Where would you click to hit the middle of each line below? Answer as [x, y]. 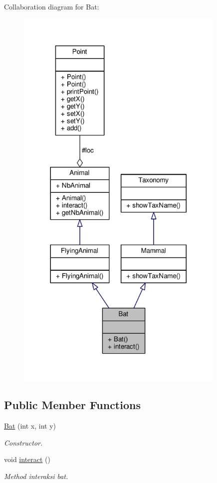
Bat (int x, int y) [30, 426]
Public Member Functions [72, 405]
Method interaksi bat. [36, 476]
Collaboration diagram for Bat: [52, 6]
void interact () [27, 459]
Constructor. [23, 442]
